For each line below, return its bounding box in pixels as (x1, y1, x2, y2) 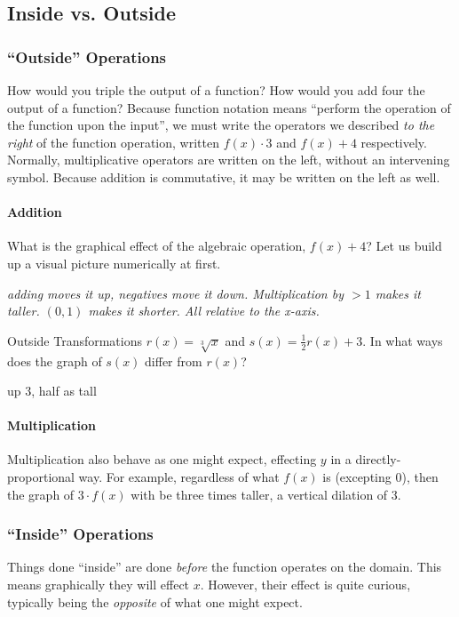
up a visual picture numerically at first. (7, 253, 221, 272)
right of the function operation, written (7, 132, 219, 151)
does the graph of (7, 351, 102, 370)
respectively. (360, 132, 427, 151)
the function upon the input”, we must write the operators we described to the (7, 116, 435, 134)
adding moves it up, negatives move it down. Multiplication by (7, 284, 344, 302)
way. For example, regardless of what (78, 468, 280, 486)
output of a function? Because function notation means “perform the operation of (7, 98, 451, 116)
